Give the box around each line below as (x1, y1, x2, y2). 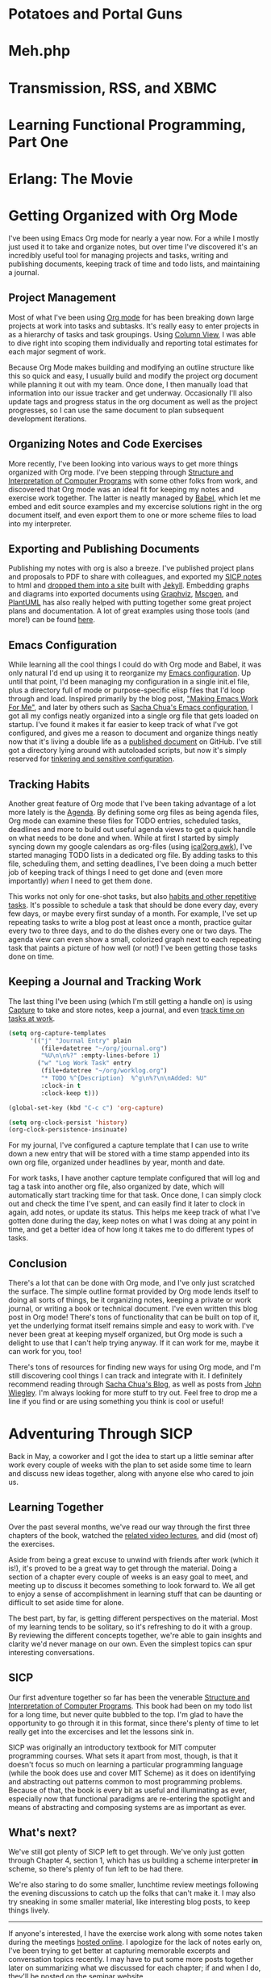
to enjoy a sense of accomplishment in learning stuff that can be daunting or (8, 1589, 262, 1599)
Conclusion (8, 1257, 68, 1270)
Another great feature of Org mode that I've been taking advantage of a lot (8, 798, 256, 808)
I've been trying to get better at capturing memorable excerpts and (8, 1946, 231, 1955)
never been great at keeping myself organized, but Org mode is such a (8, 1329, 244, 1340)
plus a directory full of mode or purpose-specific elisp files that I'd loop (8, 685, 246, 695)
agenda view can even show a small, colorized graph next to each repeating (8, 934, 262, 944)
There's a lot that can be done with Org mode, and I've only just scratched (8, 1278, 256, 1288)
